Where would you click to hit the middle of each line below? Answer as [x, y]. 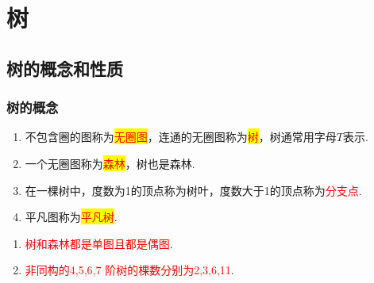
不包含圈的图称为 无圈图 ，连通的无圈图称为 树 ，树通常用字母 [181, 137]
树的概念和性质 [65, 68]
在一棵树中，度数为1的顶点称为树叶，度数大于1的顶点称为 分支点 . [193, 190]
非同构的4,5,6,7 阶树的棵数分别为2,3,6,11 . [129, 270]
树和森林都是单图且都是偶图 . [99, 243]
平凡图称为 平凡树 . [71, 217]
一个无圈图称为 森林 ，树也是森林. [110, 163]
